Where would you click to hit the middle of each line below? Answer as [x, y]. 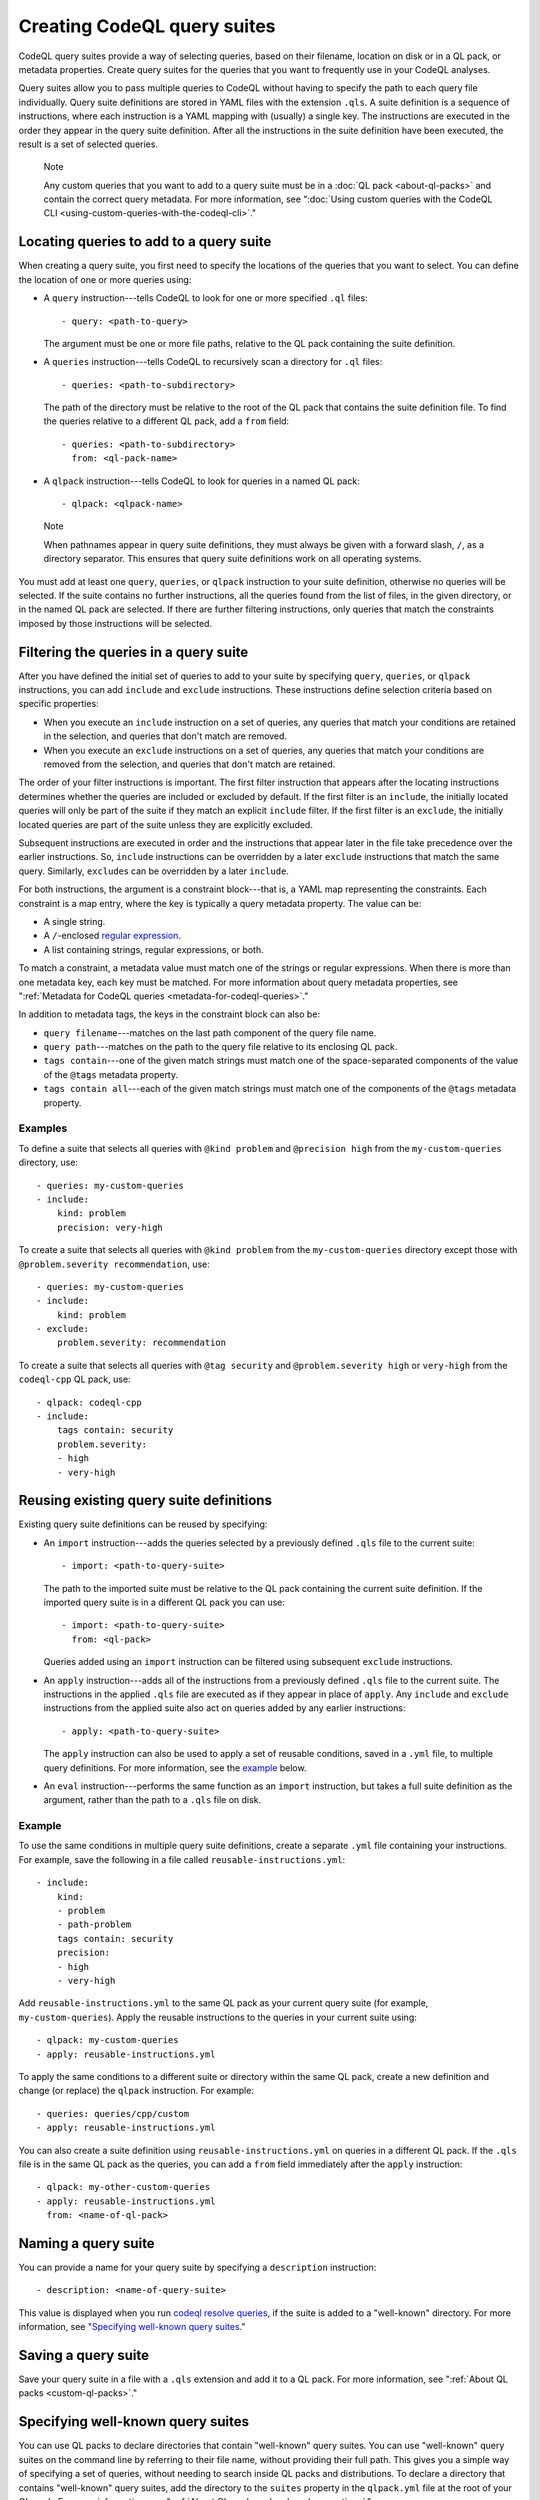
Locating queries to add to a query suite [145, 241]
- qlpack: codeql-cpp [89, 1402]
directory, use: [48, 1162]
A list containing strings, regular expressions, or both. [153, 949]
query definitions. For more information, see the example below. [175, 1767]
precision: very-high [110, 1227]
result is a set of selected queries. [88, 144]
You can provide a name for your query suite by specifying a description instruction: [197, 2267]
